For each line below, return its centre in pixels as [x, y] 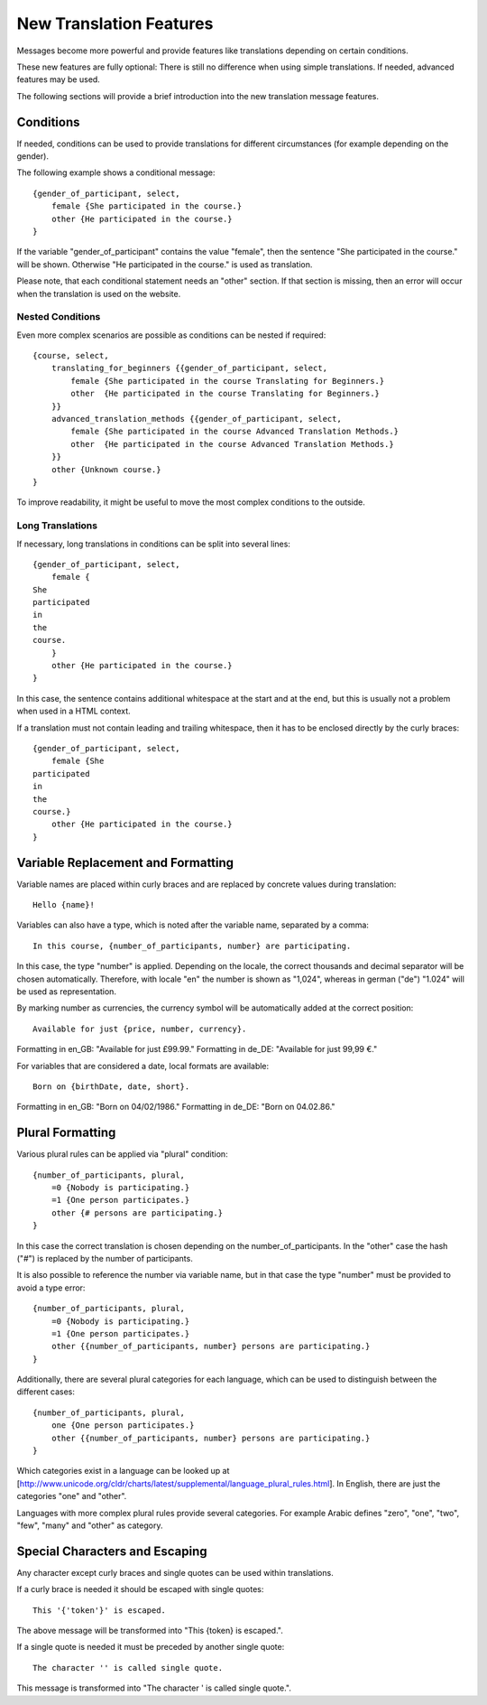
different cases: [46, 1392]
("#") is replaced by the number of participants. [105, 1258]
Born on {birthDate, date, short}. [111, 1086]
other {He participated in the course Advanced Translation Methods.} [232, 444]
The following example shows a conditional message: [116, 172]
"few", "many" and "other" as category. [90, 1525]
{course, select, [71, 356]
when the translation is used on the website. [99, 293]
